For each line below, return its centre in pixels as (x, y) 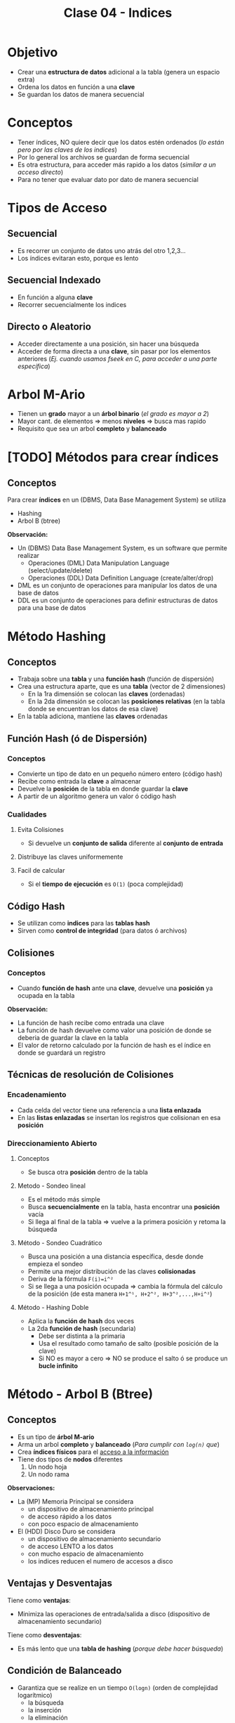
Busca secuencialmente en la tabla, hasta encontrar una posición (124, 1207)
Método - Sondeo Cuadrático (60, 1242)
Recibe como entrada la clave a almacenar (79, 781)
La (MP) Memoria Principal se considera (75, 1501)
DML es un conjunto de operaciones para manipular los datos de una (117, 585)
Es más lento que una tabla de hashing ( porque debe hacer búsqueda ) (120, 1649)
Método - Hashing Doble (53, 1307)
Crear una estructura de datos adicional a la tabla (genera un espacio (119, 72)
